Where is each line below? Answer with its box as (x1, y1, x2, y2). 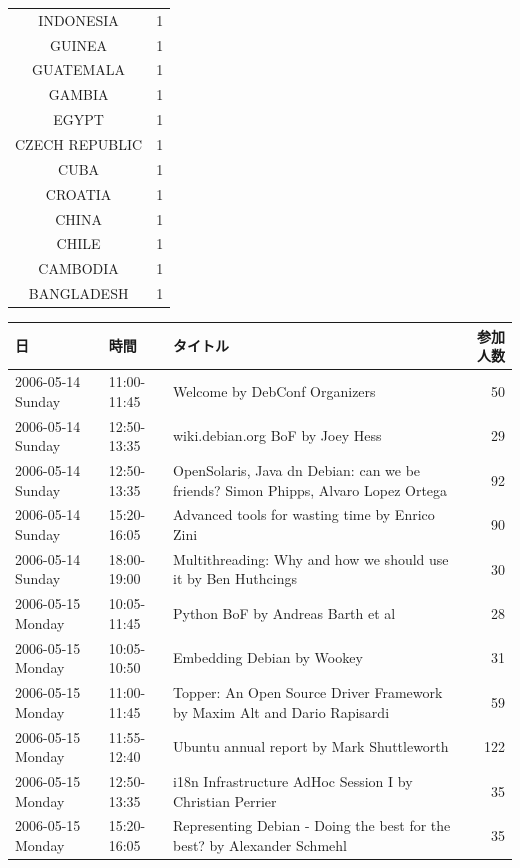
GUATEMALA (32, 59, 126, 80)
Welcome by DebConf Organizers (173, 380, 376, 401)
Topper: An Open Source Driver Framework (173, 682, 443, 703)
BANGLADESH (28, 283, 129, 304)
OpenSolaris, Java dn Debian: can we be (173, 459, 421, 480)
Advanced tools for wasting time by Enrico (173, 504, 435, 525)
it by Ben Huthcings (173, 568, 297, 589)
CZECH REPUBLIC (15, 133, 143, 154)
